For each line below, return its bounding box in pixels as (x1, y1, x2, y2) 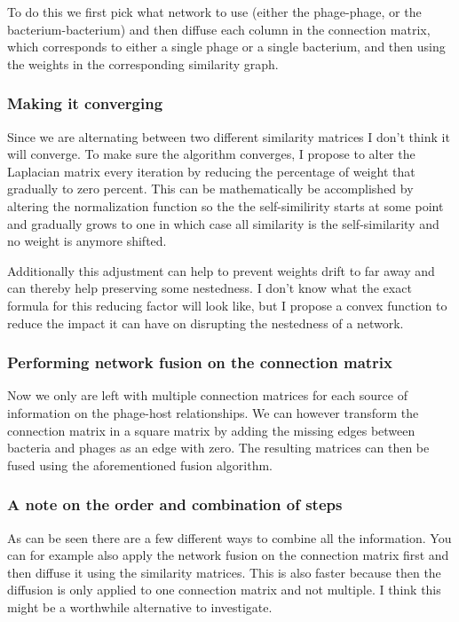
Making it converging (7, 92, 163, 114)
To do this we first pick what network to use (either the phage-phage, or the (7, 3, 422, 20)
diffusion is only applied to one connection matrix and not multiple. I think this (7, 580, 441, 599)
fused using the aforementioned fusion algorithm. (7, 455, 273, 474)
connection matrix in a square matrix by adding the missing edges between (7, 421, 415, 439)
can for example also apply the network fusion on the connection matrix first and (7, 546, 449, 564)
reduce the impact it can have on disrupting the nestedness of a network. (7, 313, 404, 332)
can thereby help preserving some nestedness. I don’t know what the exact (7, 279, 412, 297)
